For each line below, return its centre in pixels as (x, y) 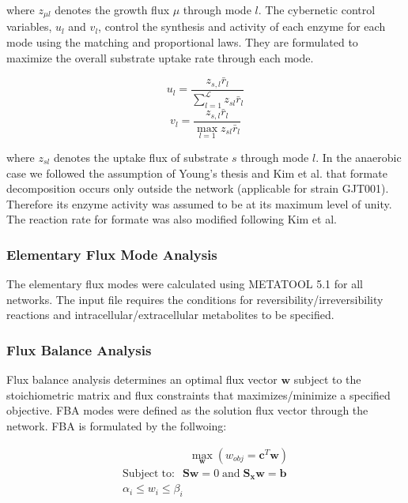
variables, (29, 26)
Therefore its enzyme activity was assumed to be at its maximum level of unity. (199, 203)
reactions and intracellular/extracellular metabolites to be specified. (170, 315)
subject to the (327, 379)
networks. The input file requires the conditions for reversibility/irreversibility (195, 299)
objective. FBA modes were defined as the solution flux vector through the (187, 410)
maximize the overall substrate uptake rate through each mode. (160, 57)
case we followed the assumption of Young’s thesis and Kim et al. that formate (197, 173)
